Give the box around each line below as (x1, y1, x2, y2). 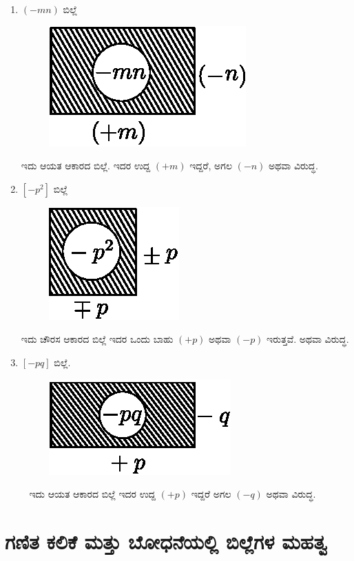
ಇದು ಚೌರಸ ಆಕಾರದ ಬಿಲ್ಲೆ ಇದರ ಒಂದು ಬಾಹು (21, 332, 174, 346)
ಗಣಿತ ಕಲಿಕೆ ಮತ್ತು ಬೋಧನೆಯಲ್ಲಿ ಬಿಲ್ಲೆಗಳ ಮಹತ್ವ (5, 527, 328, 555)
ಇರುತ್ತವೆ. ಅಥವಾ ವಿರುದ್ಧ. (267, 332, 349, 346)
